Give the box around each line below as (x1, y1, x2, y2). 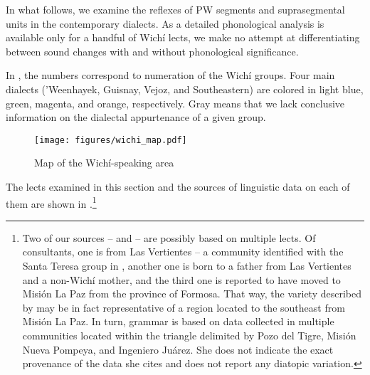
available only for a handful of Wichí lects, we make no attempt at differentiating (6, 30, 360, 45)
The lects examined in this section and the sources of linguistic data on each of (6, 179, 350, 194)
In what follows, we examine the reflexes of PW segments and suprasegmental (6, 2, 345, 16)
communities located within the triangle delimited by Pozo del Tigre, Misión (22, 328, 356, 342)
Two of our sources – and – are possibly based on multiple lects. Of (22, 230, 316, 245)
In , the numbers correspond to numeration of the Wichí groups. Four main (6, 68, 335, 83)
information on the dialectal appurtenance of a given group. (6, 110, 266, 125)
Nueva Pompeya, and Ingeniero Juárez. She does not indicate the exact (22, 342, 334, 356)
